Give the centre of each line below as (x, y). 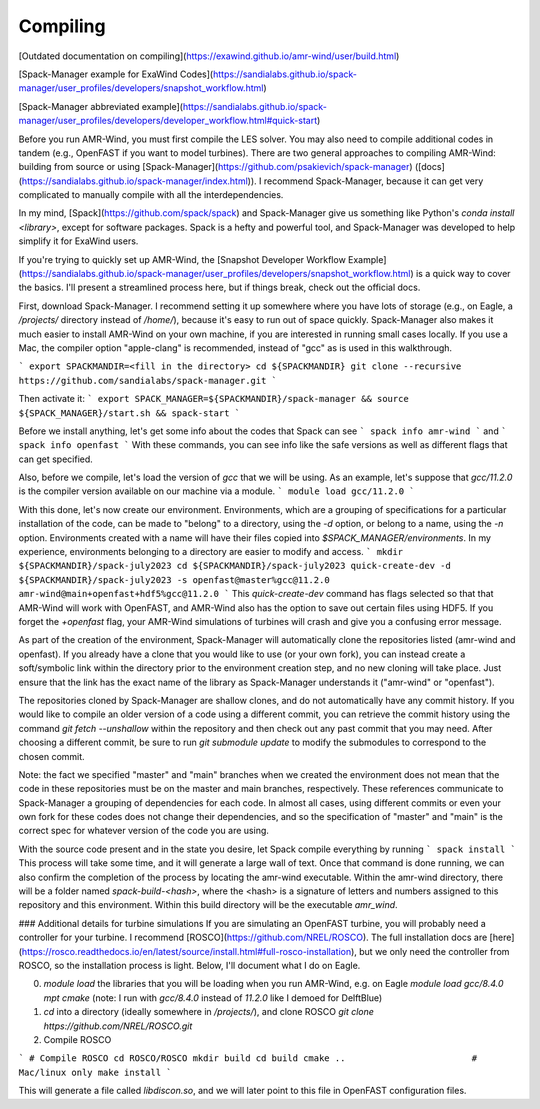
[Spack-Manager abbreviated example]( (101, 106)
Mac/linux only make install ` (95, 1072)
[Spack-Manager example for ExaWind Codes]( (116, 74)
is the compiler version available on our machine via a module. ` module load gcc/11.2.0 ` (216, 491)
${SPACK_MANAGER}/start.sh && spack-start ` (129, 413)
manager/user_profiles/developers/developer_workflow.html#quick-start (168, 121)
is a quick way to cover (463, 274)
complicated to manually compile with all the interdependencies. (151, 195)
